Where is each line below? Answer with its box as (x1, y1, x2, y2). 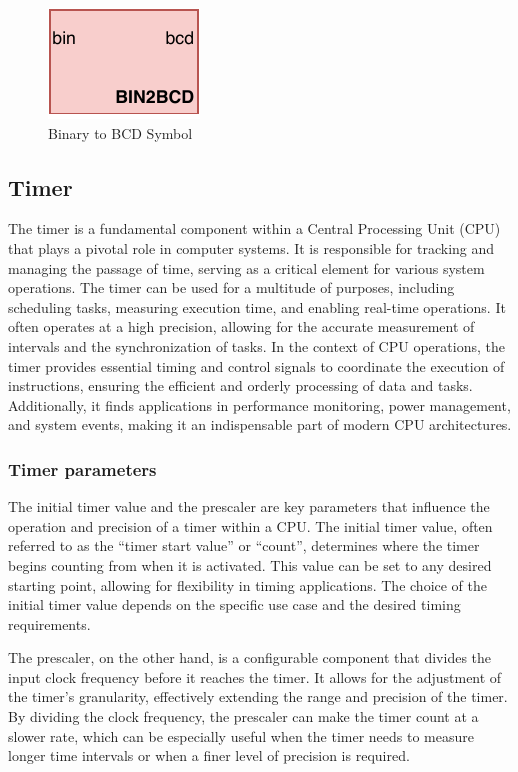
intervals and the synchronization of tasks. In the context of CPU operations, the (8, 335, 505, 356)
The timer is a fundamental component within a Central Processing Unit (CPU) (8, 218, 501, 239)
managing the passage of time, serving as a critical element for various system (8, 257, 485, 278)
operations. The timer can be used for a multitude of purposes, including (8, 277, 455, 298)
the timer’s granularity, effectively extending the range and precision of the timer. (8, 686, 508, 707)
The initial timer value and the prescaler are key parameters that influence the (8, 496, 490, 517)
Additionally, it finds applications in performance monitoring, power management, (8, 394, 511, 415)
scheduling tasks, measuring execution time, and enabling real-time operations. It (8, 296, 506, 317)
